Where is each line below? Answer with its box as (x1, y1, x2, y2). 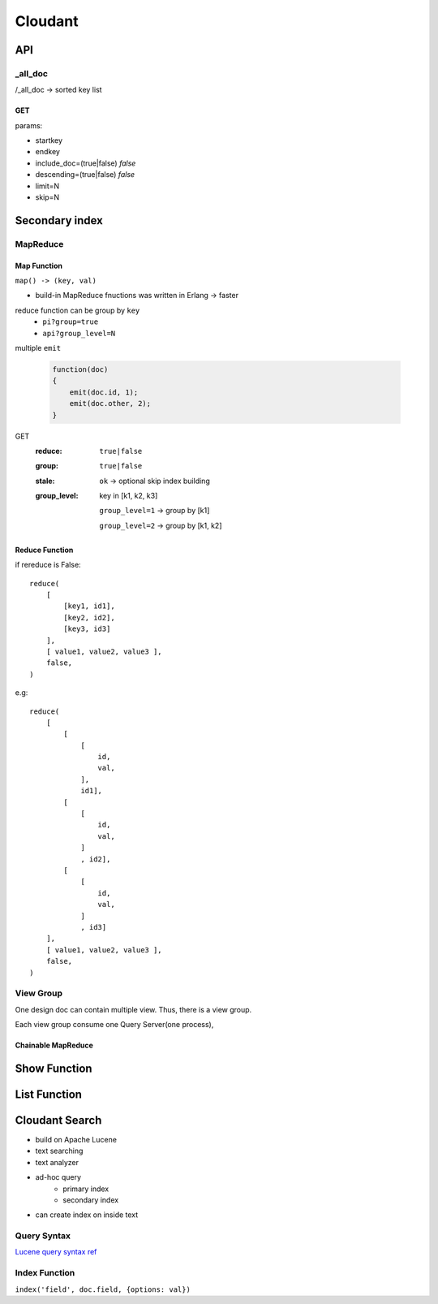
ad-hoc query (35, 1172, 81, 1182)
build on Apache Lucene (35, 1134, 118, 1144)
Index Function (15, 1267, 75, 1279)
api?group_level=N (42, 329, 116, 338)
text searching (35, 1146, 84, 1156)
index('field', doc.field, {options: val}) (15, 1285, 191, 1294)
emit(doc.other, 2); (69, 399, 152, 408)
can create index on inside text (35, 1210, 139, 1220)
